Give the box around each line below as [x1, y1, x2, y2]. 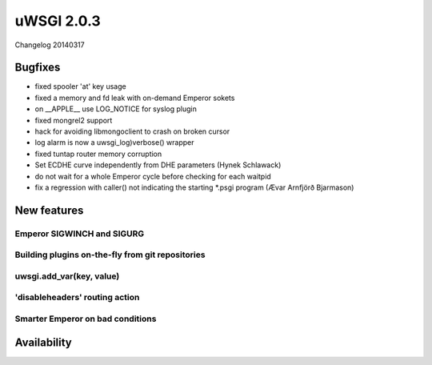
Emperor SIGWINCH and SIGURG [14, 228, 145, 239]
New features [14, 203, 84, 217]
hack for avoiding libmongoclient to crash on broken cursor [34, 126, 230, 136]
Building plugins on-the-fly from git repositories [14, 249, 206, 260]
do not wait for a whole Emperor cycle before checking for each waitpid [34, 171, 271, 181]
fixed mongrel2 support [34, 115, 113, 125]
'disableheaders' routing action [14, 292, 140, 303]
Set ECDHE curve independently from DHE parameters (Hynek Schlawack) [34, 160, 282, 170]
